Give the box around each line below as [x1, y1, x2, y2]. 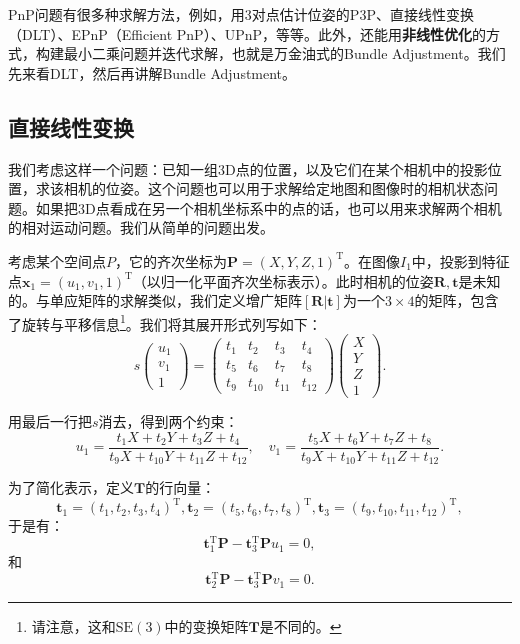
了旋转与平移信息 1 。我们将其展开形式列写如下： [8, 310, 322, 334]
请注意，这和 [31, 616, 116, 637]
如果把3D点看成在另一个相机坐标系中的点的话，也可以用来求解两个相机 [35, 197, 502, 218]
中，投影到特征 [411, 250, 510, 271]
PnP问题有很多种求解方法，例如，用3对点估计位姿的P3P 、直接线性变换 [8, 4, 474, 24]
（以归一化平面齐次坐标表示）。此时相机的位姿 [132, 270, 434, 291]
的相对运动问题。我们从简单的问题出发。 [8, 217, 274, 238]
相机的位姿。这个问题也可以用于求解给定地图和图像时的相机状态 [63, 178, 484, 199]
